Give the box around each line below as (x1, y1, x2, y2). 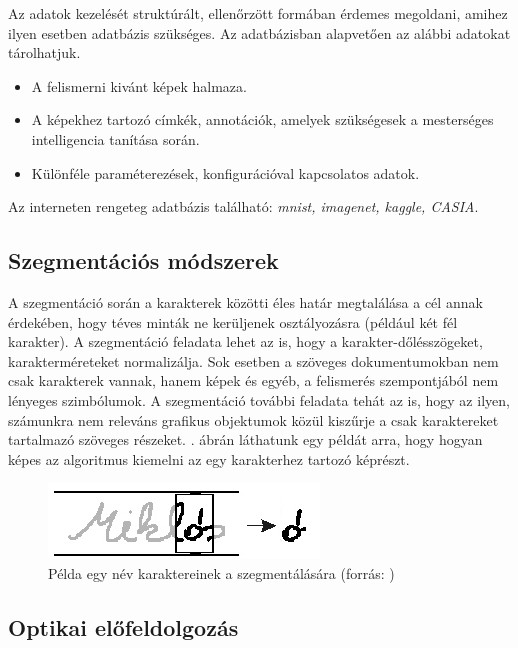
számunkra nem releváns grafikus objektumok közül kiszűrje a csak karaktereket (8, 409, 499, 430)
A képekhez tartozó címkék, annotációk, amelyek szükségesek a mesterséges (31, 109, 494, 130)
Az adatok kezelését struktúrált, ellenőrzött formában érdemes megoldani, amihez (8, 3, 508, 23)
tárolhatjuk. (8, 42, 81, 63)
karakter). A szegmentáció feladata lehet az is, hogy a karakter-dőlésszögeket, (8, 331, 483, 352)
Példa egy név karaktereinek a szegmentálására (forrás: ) (48, 562, 395, 583)
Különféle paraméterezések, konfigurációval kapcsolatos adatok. (31, 162, 420, 183)
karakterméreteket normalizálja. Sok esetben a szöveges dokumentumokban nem (8, 350, 499, 371)
